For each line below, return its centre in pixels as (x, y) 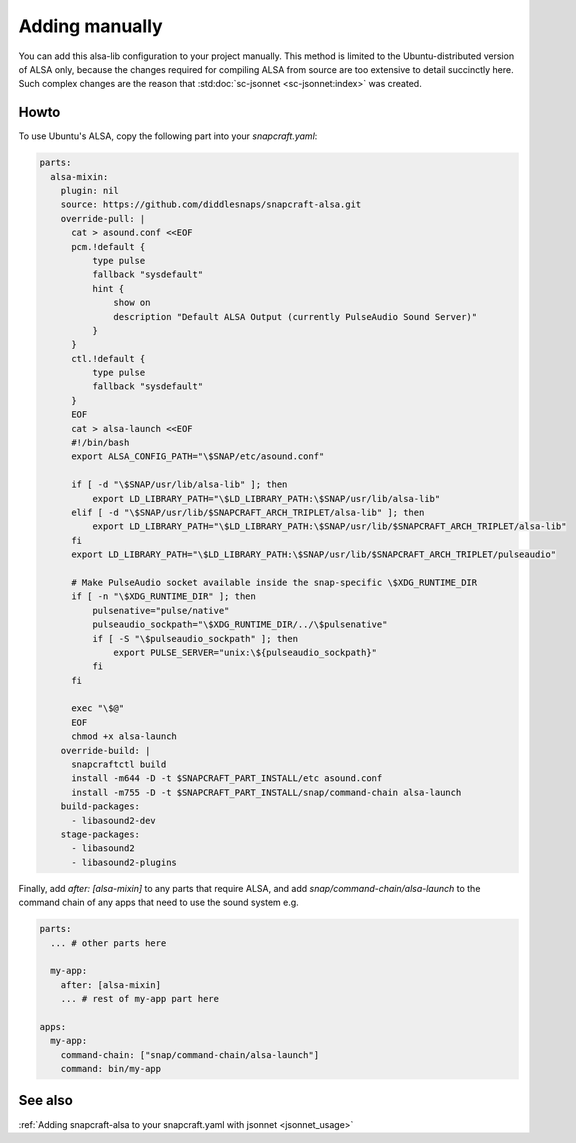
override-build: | (105, 750)
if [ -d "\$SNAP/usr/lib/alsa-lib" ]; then (179, 484)
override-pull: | (103, 218)
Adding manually (91, 26)
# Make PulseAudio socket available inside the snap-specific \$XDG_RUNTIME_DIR (274, 582)
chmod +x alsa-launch (124, 736)
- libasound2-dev (114, 820)
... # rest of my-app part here (140, 999)
